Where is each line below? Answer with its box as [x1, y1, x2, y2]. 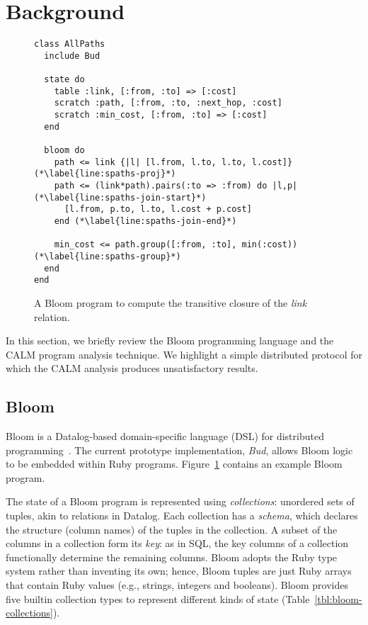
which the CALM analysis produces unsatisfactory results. [6, 361, 258, 376]
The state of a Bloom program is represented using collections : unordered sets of [6, 494, 355, 509]
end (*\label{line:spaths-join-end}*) [54, 215, 237, 226]
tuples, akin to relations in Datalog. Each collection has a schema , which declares [6, 508, 358, 523]
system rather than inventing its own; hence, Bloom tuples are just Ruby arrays [6, 563, 352, 578]
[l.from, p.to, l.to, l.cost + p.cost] [64, 204, 252, 215]
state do [44, 74, 85, 85]
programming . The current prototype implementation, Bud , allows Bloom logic [6, 442, 353, 457]
